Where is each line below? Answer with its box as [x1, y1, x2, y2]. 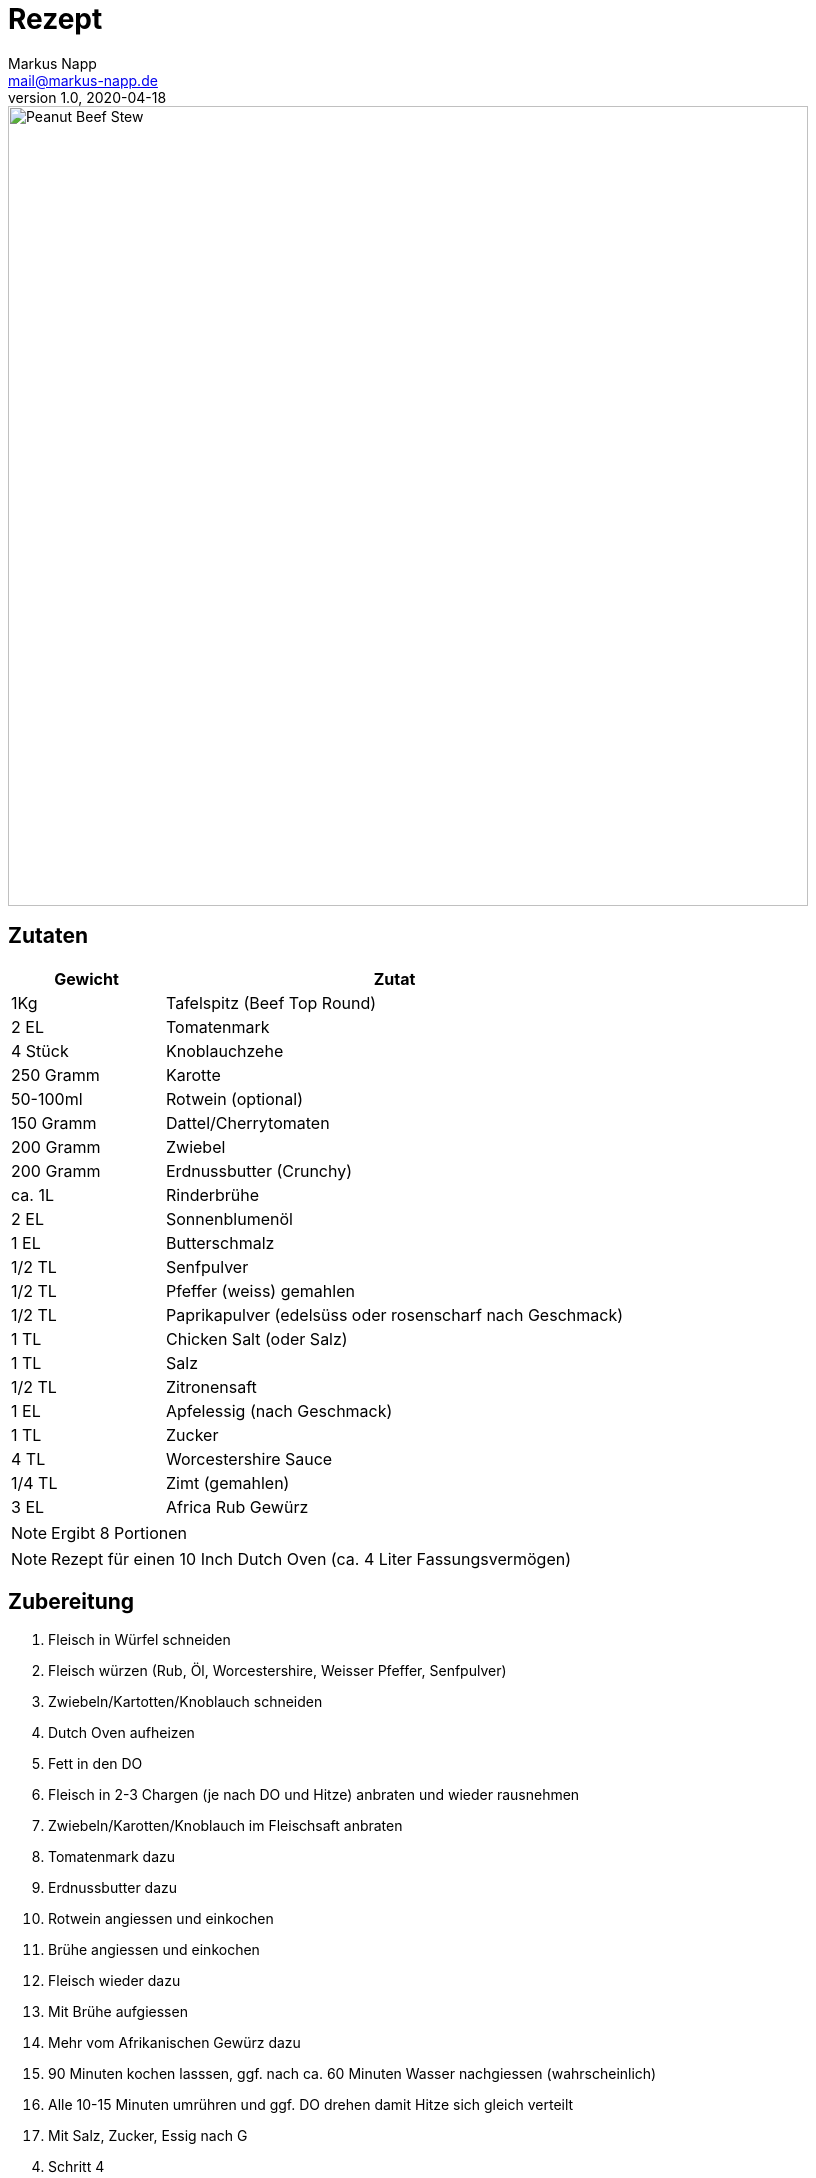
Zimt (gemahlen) [166, 1472, 290, 1493]
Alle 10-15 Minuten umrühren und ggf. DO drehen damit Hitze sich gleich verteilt [48, 2096, 574, 2114]
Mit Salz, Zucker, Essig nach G [48, 2127, 248, 2145]
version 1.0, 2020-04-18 [8, 88, 167, 106]
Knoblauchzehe [166, 1040, 284, 1061]
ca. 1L [11, 1184, 54, 1205]
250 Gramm [11, 1064, 100, 1085]
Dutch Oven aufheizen [48, 1724, 195, 1742]
